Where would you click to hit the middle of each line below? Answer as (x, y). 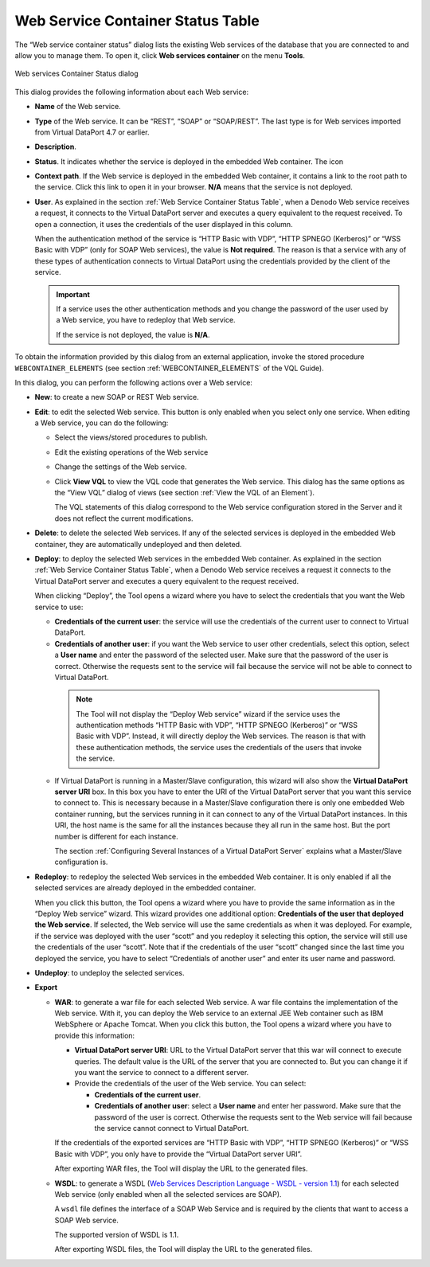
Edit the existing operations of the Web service (131, 452)
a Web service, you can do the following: (102, 423)
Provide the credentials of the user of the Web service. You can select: (190, 1084)
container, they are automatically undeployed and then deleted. (138, 544)
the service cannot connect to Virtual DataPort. (172, 1128)
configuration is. (81, 862)
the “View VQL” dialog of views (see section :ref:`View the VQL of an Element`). (184, 493)
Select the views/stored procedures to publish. (131, 437)
